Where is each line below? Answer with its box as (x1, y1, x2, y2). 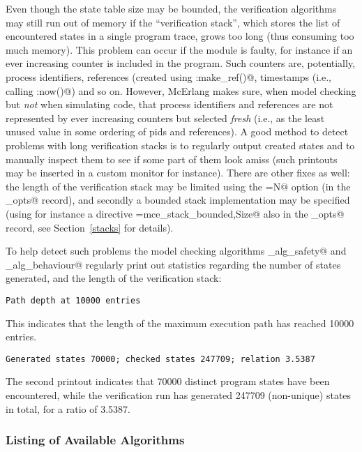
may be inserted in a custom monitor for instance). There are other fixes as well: (6, 165, 350, 180)
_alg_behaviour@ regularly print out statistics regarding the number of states (6, 257, 341, 271)
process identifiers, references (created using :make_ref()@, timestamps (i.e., (6, 69, 332, 84)
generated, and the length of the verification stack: (6, 271, 222, 285)
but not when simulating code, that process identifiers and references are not (6, 97, 333, 112)
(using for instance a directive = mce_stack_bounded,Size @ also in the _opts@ (6, 206, 345, 220)
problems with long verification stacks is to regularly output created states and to (6, 137, 355, 152)
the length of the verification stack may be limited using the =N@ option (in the (6, 179, 351, 193)
